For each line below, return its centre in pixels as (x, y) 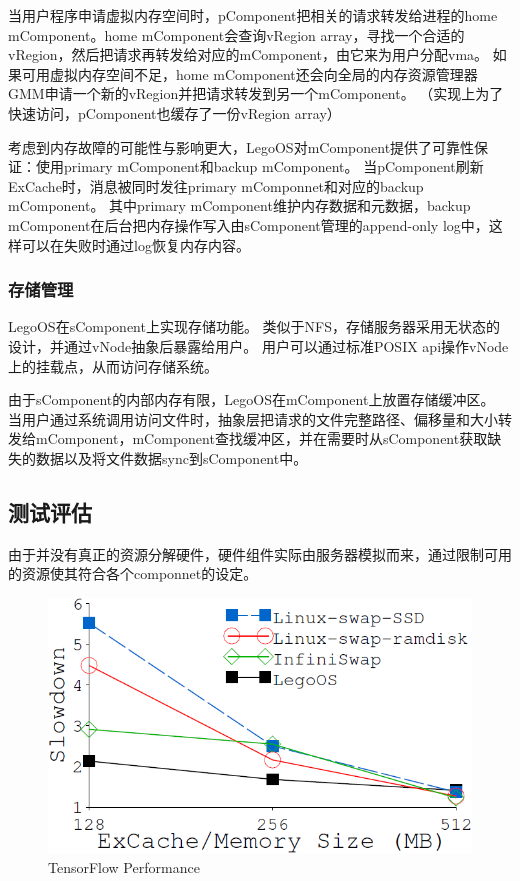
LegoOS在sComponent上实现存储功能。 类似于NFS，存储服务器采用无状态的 (254, 326)
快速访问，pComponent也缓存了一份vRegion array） (174, 112)
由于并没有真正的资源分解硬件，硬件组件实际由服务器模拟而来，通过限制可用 (260, 553)
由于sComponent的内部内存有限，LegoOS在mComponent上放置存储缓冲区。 (251, 399)
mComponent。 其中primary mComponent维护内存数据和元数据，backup (239, 205)
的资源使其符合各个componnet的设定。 (133, 573)
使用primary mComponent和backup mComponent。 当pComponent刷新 (259, 166)
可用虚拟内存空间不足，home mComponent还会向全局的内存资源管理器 (249, 73)
